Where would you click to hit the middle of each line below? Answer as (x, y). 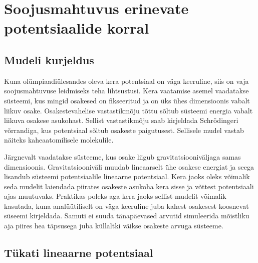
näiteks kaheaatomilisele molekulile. (59, 140)
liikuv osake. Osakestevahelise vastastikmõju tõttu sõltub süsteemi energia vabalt (128, 110)
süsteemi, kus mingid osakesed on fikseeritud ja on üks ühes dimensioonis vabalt (127, 100)
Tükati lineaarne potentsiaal (79, 253)
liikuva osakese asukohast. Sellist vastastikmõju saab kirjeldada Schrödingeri (121, 120)
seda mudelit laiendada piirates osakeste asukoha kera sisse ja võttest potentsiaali (129, 186)
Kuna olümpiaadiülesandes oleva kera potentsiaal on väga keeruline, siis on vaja (126, 81)
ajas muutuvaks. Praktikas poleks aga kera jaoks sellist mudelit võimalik (115, 196)
